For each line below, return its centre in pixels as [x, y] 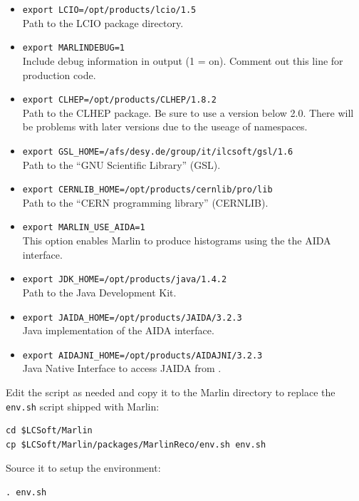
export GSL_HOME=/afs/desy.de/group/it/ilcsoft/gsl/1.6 [158, 151]
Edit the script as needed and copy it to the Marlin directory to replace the [171, 392]
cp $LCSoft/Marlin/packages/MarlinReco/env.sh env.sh [136, 444]
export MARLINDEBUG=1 [73, 48]
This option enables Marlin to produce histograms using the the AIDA [177, 241]
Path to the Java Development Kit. [99, 292]
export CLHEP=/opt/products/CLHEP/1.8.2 [119, 100]
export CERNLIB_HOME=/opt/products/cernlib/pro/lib [147, 190]
